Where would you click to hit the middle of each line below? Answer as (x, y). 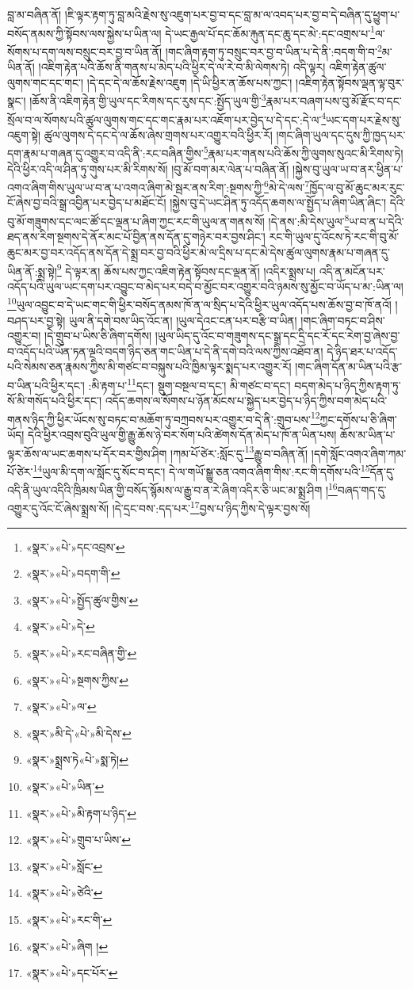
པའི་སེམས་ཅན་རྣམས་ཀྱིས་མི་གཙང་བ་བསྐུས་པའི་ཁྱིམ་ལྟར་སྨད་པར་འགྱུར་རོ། (149, 367)
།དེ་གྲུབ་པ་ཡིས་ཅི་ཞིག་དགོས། (98, 336)
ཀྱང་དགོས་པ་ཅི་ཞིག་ (358, 419)
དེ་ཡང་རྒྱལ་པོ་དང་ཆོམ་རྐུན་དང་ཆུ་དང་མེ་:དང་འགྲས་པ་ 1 (270, 32)
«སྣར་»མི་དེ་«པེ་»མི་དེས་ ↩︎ (78, 733)
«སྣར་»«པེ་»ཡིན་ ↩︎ (65, 786)
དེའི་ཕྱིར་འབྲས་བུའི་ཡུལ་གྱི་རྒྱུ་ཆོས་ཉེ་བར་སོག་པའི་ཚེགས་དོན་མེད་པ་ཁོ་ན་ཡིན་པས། (182, 435)
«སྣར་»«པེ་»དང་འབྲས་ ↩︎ (75, 546)
